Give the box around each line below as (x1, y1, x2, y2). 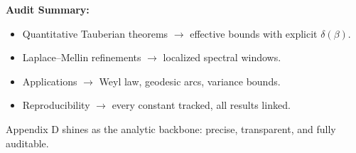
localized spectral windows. (163, 50, 281, 65)
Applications (22, 73, 77, 88)
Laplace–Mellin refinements (22, 50, 141, 65)
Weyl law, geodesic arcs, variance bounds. (99, 73, 281, 88)
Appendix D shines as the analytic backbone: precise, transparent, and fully (6, 121, 336, 136)
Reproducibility (22, 97, 90, 112)
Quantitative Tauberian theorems (22, 26, 168, 41)
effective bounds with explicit (190, 26, 318, 41)
